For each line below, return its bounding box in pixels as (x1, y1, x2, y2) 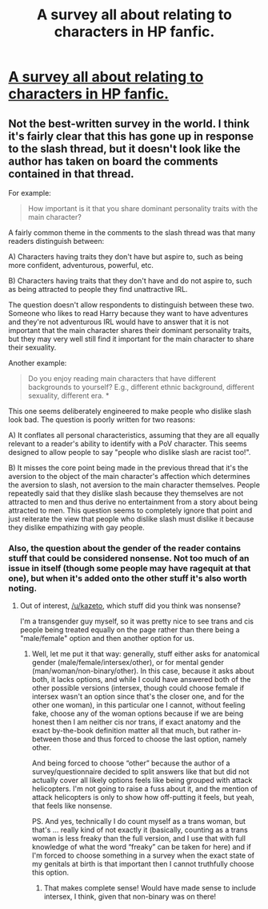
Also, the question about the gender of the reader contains (8, 542, 242, 554)
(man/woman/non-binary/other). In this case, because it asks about (31, 666, 254, 676)
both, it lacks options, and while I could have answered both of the (31, 675, 251, 684)
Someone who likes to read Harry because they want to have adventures (8, 309, 249, 318)
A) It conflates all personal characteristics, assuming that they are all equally (8, 431, 260, 440)
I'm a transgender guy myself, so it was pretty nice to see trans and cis (19, 616, 254, 627)
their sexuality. (8, 343, 57, 352)
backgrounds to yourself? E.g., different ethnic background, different (27, 383, 254, 392)
